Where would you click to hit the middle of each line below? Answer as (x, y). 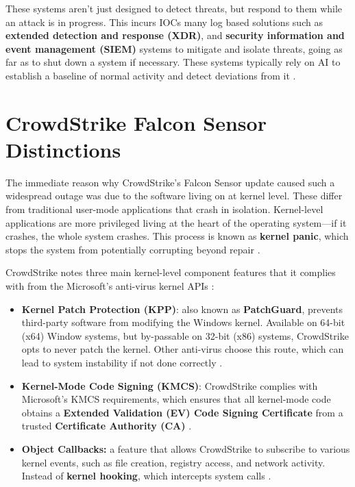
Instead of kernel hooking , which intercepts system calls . (146, 476)
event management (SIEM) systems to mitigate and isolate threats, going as (174, 48)
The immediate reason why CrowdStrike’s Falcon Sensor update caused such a (170, 182)
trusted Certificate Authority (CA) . (107, 426)
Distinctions (63, 149)
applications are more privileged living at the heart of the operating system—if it (176, 222)
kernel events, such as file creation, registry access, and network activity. (173, 462)
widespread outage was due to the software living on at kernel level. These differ (174, 196)
